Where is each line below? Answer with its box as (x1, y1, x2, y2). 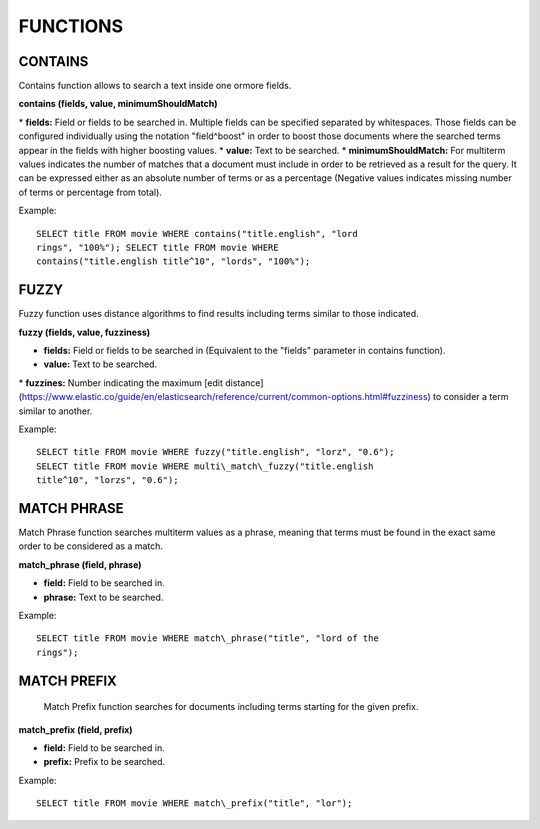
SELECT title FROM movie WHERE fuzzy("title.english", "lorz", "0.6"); (36, 446, 395, 458)
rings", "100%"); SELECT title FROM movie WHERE (36, 241, 279, 253)
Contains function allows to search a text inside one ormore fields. (18, 80, 292, 92)
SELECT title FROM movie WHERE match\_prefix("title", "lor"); (36, 798, 353, 809)
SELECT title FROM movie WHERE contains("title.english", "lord (36, 228, 359, 239)
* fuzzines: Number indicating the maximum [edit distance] (18, 376, 264, 389)
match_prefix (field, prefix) (18, 723, 134, 735)
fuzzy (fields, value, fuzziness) (18, 326, 151, 338)
